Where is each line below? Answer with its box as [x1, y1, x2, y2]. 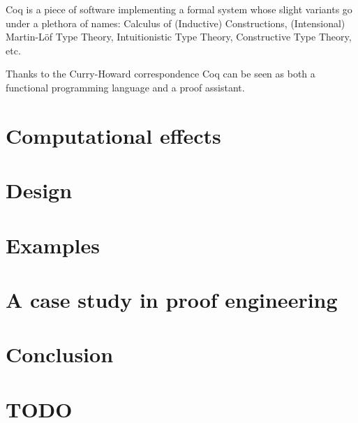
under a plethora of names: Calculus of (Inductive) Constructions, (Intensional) [6, 15, 345, 30]
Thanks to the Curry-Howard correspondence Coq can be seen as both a [6, 66, 315, 81]
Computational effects [6, 121, 221, 149]
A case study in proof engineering [6, 285, 338, 313]
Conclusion [6, 340, 114, 369]
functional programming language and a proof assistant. [6, 80, 245, 94]
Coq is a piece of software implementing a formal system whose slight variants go [6, 2, 352, 16]
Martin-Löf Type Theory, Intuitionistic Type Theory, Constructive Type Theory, [6, 29, 352, 44]
